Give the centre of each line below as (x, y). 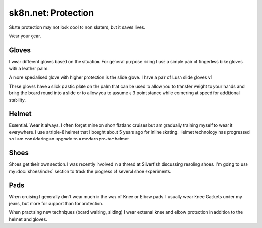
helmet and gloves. (28, 219)
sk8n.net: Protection (51, 13)
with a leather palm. (29, 69)
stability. (17, 100)
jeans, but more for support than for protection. (56, 204)
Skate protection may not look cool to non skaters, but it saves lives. (77, 27)
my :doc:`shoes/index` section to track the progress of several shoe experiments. (90, 171)
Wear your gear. (25, 36)
